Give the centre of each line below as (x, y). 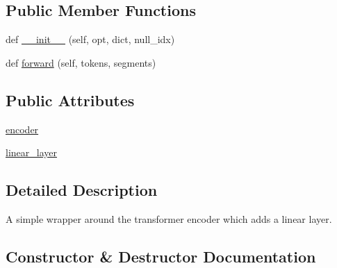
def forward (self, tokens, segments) (81, 62)
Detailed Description (82, 190)
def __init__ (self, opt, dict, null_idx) (90, 39)
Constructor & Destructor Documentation (161, 256)
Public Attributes (70, 100)
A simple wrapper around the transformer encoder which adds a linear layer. (169, 218)
